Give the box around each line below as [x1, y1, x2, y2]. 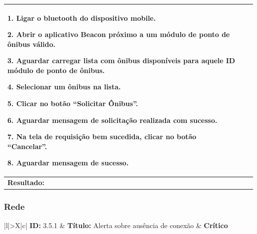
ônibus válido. [7, 39, 55, 49]
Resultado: [7, 177, 44, 188]
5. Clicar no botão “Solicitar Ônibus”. [7, 98, 138, 109]
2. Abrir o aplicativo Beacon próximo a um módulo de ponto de [7, 29, 230, 39]
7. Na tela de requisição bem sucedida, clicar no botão [7, 131, 197, 142]
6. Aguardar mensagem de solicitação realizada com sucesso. [7, 115, 217, 125]
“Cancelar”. [7, 141, 47, 151]
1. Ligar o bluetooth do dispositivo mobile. [7, 12, 156, 23]
